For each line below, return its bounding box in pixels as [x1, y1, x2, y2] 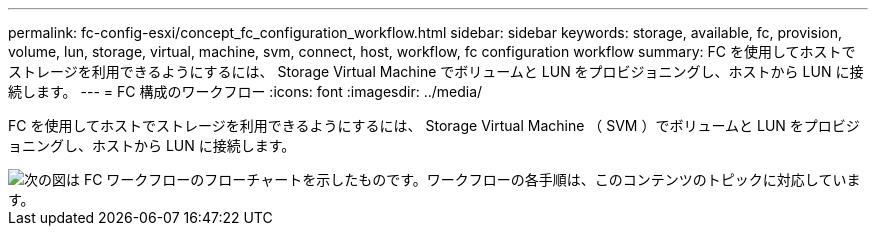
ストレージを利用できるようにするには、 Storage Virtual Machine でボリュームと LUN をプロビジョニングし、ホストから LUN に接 [8, 63, 864, 80]
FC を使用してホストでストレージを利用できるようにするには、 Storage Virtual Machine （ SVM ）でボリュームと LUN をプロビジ [8, 117, 860, 134]
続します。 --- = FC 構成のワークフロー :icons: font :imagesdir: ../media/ [8, 83, 483, 100]
